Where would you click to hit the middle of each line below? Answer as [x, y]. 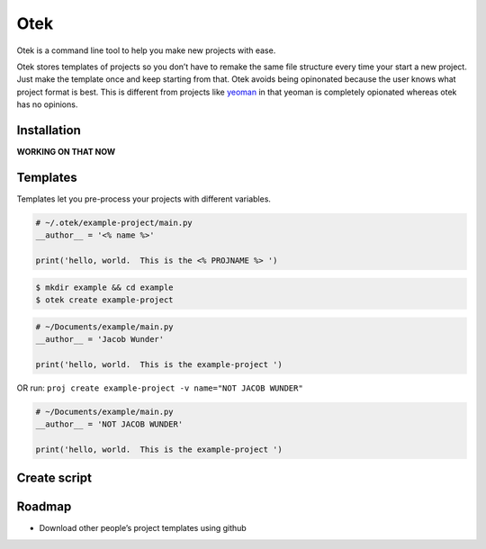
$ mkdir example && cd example [105, 287]
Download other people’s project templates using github [143, 528]
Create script [54, 478]
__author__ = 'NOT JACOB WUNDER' [109, 424]
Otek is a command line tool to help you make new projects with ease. [146, 50]
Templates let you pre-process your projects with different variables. [144, 199]
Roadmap [44, 507]
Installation [49, 130]
